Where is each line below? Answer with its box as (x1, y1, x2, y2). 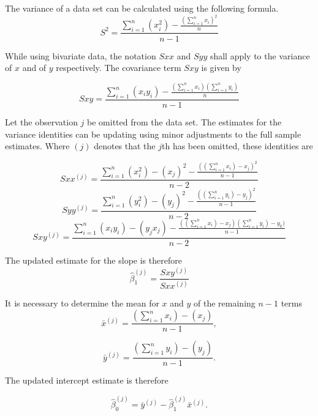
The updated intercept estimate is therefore (5, 374, 168, 387)
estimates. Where (5, 139, 70, 152)
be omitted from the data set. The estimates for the (87, 116, 282, 128)
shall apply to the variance (210, 49, 310, 62)
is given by (201, 61, 241, 74)
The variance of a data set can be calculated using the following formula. (5, 2, 279, 14)
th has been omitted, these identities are (162, 139, 313, 152)
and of (22, 61, 47, 74)
